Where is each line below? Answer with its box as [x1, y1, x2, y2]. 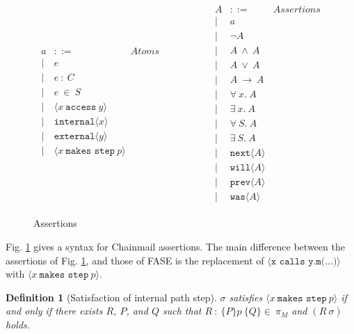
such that [162, 303, 202, 318]
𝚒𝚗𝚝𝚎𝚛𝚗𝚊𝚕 [54, 117, 95, 127]
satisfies [229, 289, 263, 304]
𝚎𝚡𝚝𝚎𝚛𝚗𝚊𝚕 [54, 132, 95, 142]
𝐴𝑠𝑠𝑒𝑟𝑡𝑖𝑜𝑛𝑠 [273, 5, 321, 15]
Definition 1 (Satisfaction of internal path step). [6, 289, 217, 304]
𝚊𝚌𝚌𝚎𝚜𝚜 [65, 102, 97, 113]
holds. [6, 317, 31, 332]
